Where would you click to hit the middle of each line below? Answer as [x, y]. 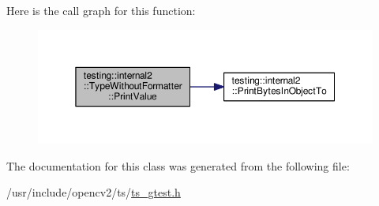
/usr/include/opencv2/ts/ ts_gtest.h [94, 192]
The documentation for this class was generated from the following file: [178, 165]
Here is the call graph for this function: [101, 10]
